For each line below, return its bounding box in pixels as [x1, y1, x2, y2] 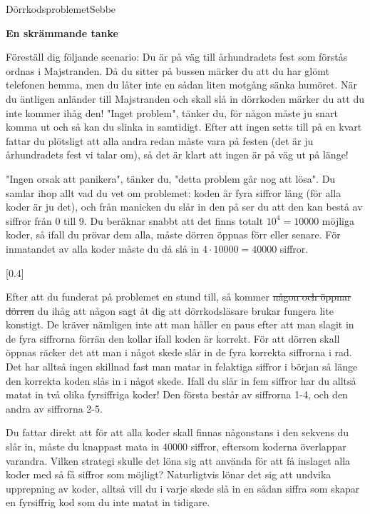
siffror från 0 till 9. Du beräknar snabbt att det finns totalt [6, 213, 264, 228]
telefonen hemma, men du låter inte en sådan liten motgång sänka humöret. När [6, 77, 357, 92]
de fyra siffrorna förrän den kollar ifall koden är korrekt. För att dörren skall [6, 331, 340, 346]
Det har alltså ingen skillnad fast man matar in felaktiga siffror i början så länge [6, 359, 358, 374]
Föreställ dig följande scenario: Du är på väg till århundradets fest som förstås [6, 49, 348, 64]
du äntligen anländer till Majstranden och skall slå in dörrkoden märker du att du [6, 91, 364, 106]
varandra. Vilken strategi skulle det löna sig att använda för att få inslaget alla [6, 453, 351, 468]
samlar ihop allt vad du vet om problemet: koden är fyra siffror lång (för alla [6, 185, 341, 200]
